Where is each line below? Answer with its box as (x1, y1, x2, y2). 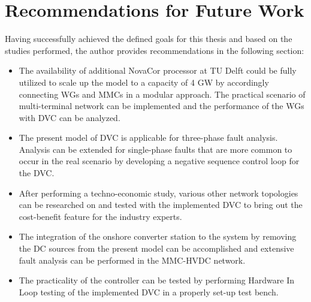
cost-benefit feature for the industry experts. (19, 210, 182, 222)
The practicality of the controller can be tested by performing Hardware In (19, 274, 295, 286)
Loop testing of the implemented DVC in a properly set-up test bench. (19, 285, 279, 298)
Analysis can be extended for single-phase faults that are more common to (19, 143, 292, 155)
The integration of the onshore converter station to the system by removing (19, 230, 297, 243)
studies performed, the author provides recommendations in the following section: (5, 44, 304, 56)
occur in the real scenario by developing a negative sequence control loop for (19, 155, 300, 167)
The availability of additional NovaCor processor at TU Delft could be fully (19, 64, 297, 77)
